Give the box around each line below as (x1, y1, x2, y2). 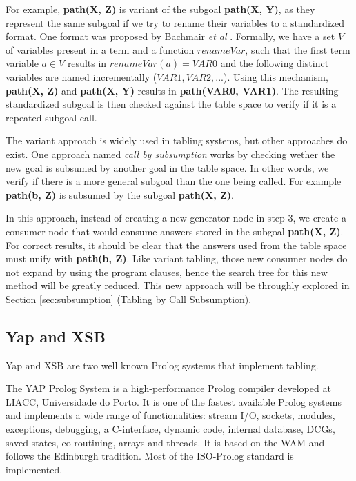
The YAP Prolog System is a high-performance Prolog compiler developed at (6, 381, 331, 395)
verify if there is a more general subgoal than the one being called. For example (6, 174, 342, 188)
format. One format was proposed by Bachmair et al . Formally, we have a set (6, 29, 335, 43)
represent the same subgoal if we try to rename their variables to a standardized (6, 15, 345, 30)
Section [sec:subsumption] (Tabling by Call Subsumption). (6, 291, 252, 306)
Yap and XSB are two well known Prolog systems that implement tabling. (6, 357, 319, 372)
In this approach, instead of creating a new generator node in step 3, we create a (6, 210, 346, 225)
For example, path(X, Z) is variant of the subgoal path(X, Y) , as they (6, 2, 315, 16)
